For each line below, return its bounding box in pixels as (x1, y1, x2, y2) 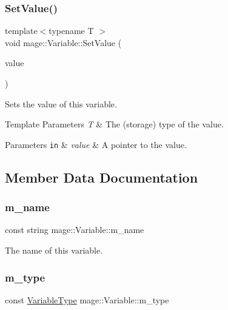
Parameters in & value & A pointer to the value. (5, 138, 187, 150)
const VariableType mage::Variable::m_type (5, 293, 169, 306)
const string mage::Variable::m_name (5, 223, 144, 236)
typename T (49, 24, 94, 37)
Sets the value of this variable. (5, 97, 117, 110)
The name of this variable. (5, 244, 103, 257)
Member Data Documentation (5, 167, 198, 186)
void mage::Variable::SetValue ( (5, 36, 122, 49)
